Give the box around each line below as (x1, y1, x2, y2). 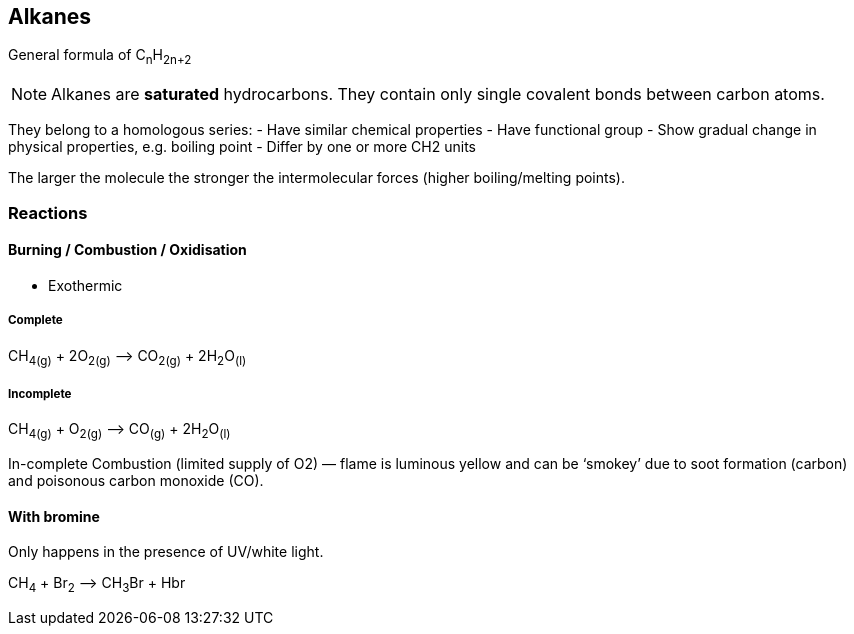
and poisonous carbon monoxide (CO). (8, 471, 264, 489)
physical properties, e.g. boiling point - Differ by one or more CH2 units (8, 138, 476, 156)
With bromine (8, 507, 100, 525)
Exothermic (48, 276, 123, 294)
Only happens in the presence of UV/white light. (8, 543, 324, 561)
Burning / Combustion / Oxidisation (8, 241, 247, 259)
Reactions (8, 202, 88, 223)
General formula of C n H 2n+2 (8, 46, 192, 68)
